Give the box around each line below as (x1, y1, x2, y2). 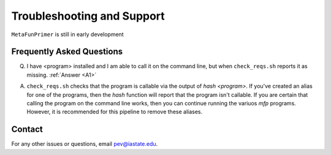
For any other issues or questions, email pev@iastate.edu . (11, 140, 158, 148)
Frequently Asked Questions (11, 47, 123, 57)
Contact (11, 124, 43, 135)
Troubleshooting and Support (11, 9, 165, 23)
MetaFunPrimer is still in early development (11, 31, 124, 38)
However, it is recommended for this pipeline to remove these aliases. (26, 108, 203, 116)
